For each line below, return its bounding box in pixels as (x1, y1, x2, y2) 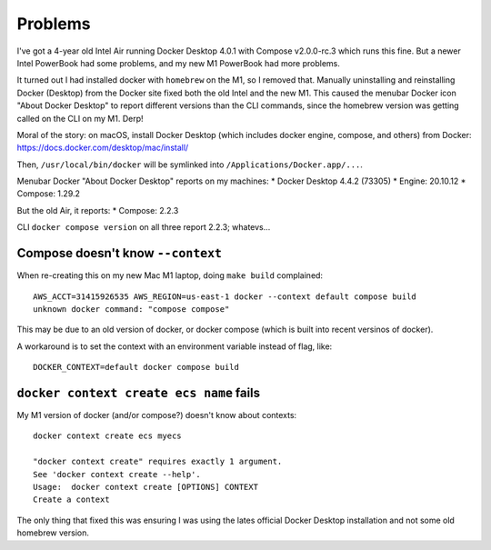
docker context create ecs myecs (33, 431, 182, 441)
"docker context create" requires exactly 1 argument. (33, 456, 283, 467)
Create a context (33, 495, 110, 505)
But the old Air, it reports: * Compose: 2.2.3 (16, 205, 179, 215)
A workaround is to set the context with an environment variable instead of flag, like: (16, 341, 333, 352)
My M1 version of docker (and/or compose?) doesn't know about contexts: (16, 410, 297, 420)
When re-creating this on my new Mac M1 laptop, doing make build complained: (16, 270, 323, 281)
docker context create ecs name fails (16, 385, 261, 400)
